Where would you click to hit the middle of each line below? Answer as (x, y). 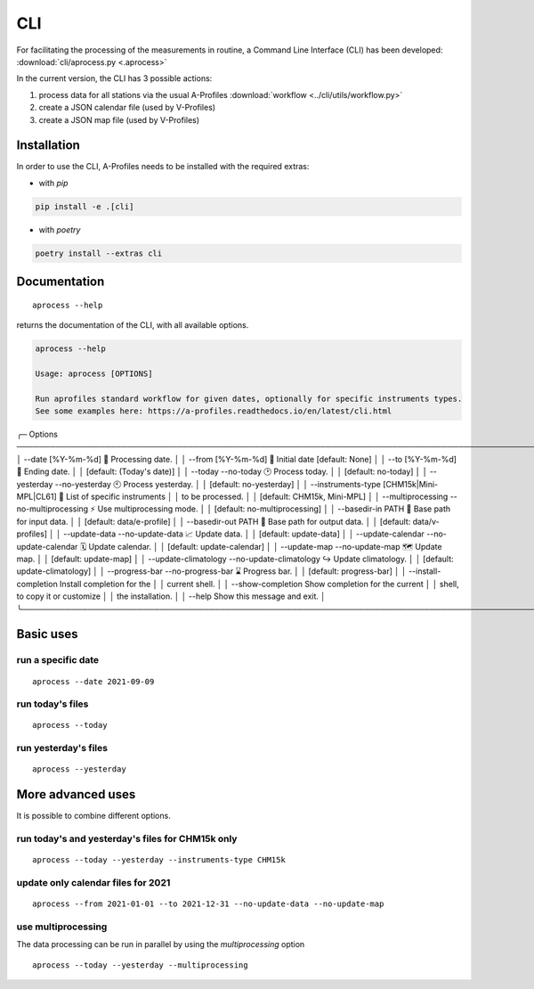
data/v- (426, 521)
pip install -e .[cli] (85, 206)
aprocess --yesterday (79, 769)
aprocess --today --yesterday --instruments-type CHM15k (159, 860)
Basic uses (47, 634)
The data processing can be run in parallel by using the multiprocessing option (161, 944)
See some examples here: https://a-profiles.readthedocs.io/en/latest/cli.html (214, 411)
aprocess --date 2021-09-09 (93, 681)
